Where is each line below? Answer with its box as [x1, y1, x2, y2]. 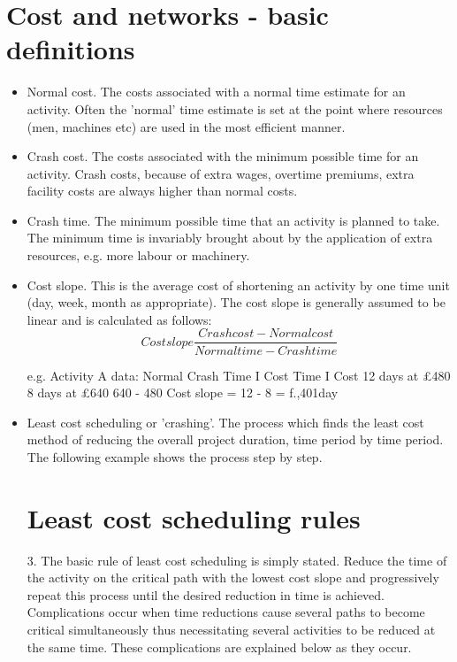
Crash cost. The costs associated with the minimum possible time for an [27, 147, 419, 165]
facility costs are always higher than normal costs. [27, 181, 298, 200]
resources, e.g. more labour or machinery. [27, 246, 250, 265]
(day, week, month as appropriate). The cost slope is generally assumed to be [27, 293, 446, 312]
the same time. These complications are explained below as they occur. [27, 637, 412, 656]
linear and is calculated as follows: [27, 310, 212, 328]
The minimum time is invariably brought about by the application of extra [27, 228, 433, 247]
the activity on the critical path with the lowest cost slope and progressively [27, 568, 439, 587]
